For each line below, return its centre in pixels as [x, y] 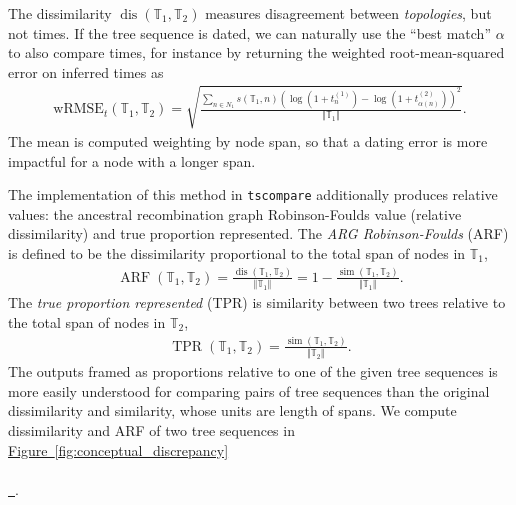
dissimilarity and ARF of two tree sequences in [151, 429]
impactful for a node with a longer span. [132, 160]
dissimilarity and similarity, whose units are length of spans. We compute [232, 410]
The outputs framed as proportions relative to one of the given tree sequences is [253, 371]
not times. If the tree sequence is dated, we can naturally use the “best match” [249, 32]
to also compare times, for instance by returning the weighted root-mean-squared [256, 52]
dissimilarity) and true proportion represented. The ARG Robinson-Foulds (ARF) [258, 233]
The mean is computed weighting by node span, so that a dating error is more [248, 140]
